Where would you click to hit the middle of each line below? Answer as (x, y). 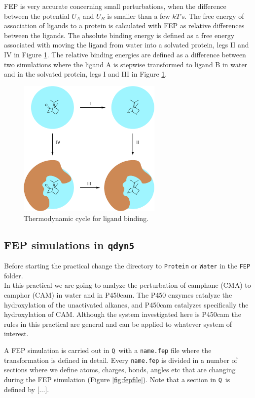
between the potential (37, 16)
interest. (16, 333)
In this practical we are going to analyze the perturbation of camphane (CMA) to (127, 285)
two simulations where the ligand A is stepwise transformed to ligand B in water (126, 64)
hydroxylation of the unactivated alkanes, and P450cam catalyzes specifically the (126, 304)
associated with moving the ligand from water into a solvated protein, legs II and (127, 45)
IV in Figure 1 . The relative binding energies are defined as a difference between (125, 54)
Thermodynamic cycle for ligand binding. (86, 218)
